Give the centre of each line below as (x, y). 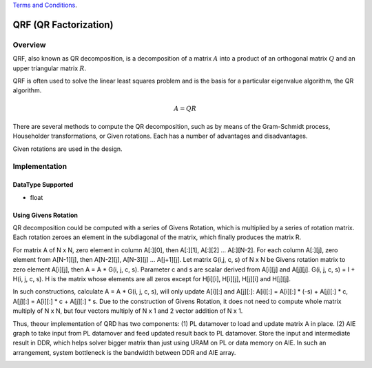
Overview (29, 45)
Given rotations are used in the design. (68, 149)
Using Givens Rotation (45, 215)
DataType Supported (43, 185)
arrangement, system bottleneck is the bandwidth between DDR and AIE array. (124, 352)
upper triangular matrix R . (50, 68)
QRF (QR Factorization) (63, 24)
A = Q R (185, 108)
